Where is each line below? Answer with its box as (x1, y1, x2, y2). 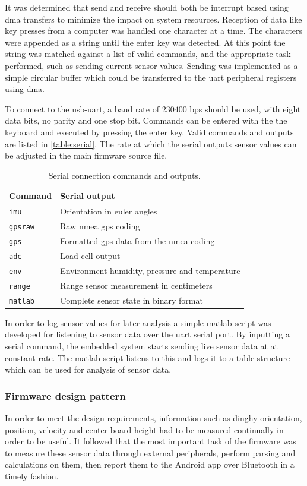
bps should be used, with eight (189, 102, 301, 115)
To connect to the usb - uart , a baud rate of (5, 102, 159, 115)
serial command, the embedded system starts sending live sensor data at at (5, 339, 278, 352)
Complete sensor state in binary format (60, 294, 203, 306)
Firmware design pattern (5, 388, 126, 403)
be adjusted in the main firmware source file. (5, 149, 167, 162)
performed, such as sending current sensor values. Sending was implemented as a (5, 59, 298, 71)
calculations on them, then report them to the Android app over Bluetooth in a (5, 458, 295, 471)
